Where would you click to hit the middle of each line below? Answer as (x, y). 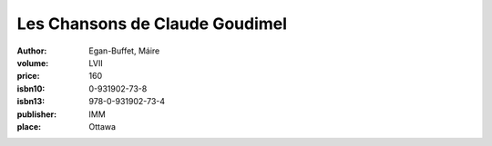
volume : (33, 63)
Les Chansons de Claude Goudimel (152, 24)
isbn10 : (31, 88)
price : (28, 76)
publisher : (37, 114)
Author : (32, 51)
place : (29, 126)
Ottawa (102, 126)
